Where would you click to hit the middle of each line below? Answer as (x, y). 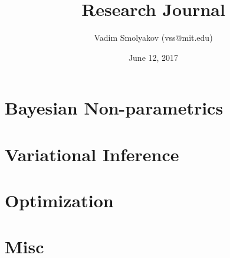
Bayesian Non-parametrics (114, 108)
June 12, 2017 (153, 57)
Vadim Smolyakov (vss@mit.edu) (153, 37)
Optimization (59, 200)
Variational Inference (92, 154)
